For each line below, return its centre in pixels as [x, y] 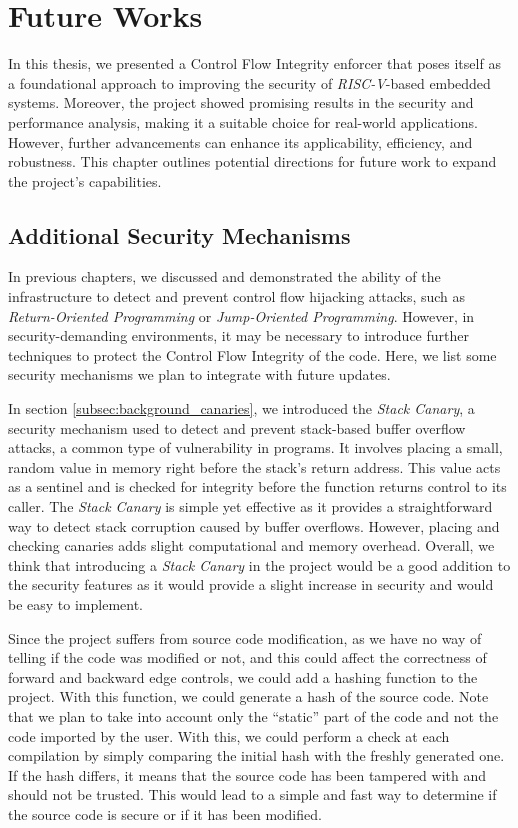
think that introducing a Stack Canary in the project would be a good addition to [259, 564]
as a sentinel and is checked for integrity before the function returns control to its [257, 486]
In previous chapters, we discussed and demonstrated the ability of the [224, 276]
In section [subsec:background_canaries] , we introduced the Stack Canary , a [241, 408]
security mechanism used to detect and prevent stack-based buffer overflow [237, 427]
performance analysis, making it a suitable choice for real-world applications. [243, 121]
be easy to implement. [76, 603]
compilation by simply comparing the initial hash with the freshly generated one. [256, 755]
